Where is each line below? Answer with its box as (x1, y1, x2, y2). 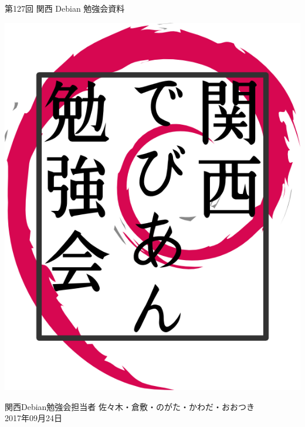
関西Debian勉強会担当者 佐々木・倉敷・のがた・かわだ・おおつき (5, 400, 255, 412)
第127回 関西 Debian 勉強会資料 (5, 2, 125, 14)
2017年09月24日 (5, 412, 62, 424)
